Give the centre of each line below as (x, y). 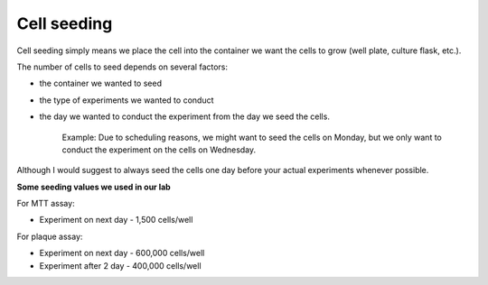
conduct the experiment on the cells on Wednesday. (159, 150)
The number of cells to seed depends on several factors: (122, 67)
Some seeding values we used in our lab (94, 187)
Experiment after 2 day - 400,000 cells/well (121, 265)
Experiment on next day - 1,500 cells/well (116, 220)
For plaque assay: (50, 236)
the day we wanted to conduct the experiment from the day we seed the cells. (184, 116)
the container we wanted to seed (101, 83)
